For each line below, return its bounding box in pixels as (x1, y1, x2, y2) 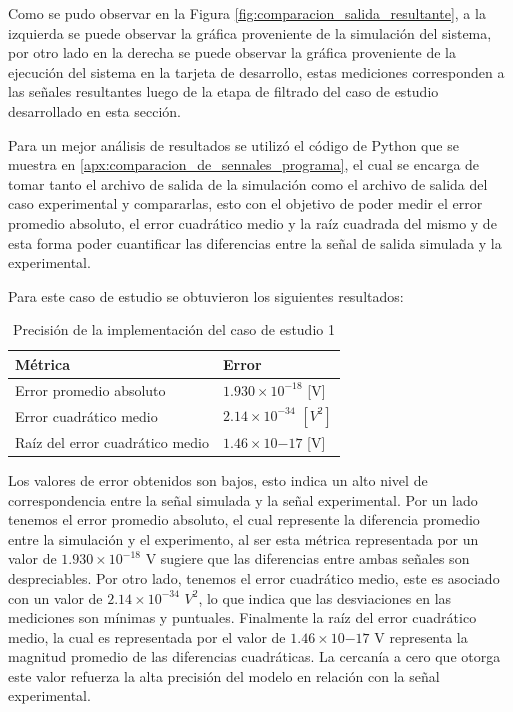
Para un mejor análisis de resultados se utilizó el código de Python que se (8, 134, 459, 155)
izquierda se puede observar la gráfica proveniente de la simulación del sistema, (8, 22, 492, 43)
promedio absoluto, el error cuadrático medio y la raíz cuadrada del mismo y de (8, 212, 497, 233)
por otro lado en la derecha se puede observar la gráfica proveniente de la (8, 42, 457, 63)
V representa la (374, 626, 468, 647)
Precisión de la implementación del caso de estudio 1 (12, 319, 335, 340)
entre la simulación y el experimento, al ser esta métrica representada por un (8, 528, 479, 549)
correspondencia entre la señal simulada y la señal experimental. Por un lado (8, 489, 478, 510)
